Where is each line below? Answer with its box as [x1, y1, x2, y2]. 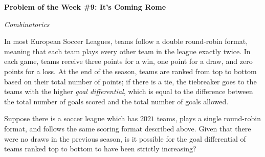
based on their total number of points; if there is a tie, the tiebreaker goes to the [4, 76, 257, 86]
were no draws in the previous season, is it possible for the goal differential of [4, 133, 246, 144]
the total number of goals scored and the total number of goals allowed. [4, 96, 229, 106]
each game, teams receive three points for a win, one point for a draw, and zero [4, 56, 253, 66]
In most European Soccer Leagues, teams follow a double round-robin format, [4, 36, 248, 47]
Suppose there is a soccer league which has [4, 113, 138, 124]
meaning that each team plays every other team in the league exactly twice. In [4, 46, 251, 56]
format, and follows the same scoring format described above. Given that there [4, 123, 251, 133]
